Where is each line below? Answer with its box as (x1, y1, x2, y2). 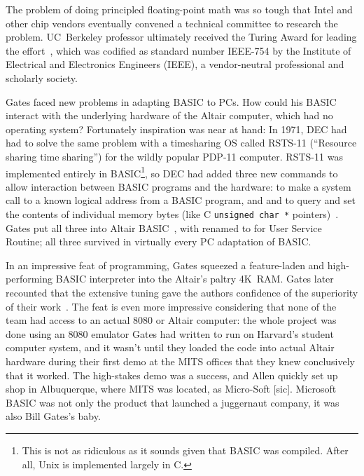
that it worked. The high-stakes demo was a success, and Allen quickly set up (6, 367, 338, 382)
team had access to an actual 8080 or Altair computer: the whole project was (6, 313, 337, 327)
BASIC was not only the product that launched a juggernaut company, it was (6, 395, 339, 409)
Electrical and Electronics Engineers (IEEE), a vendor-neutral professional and (6, 57, 344, 72)
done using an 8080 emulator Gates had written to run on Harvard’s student (6, 326, 334, 341)
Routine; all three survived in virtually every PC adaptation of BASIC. (6, 234, 311, 249)
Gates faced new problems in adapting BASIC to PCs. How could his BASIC (6, 94, 337, 109)
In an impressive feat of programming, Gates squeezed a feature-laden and (6, 257, 325, 272)
